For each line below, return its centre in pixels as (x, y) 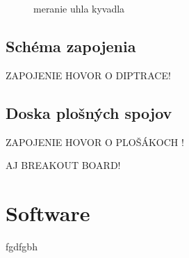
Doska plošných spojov (89, 112)
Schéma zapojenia (71, 46)
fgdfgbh (22, 246)
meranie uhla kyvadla (79, 8)
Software (48, 212)
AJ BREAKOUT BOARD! (63, 165)
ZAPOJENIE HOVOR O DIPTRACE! (88, 75)
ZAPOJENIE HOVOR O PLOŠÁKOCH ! (95, 142)
